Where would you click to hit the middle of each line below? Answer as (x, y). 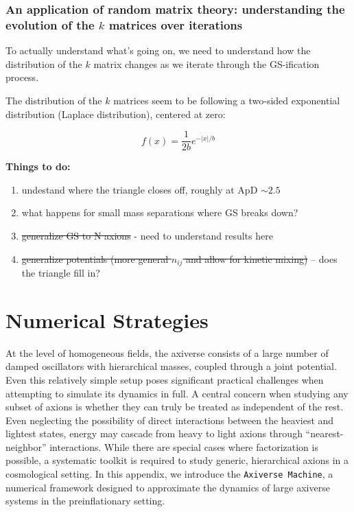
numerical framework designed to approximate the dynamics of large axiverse (168, 487)
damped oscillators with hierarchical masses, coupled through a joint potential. (171, 366)
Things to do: (38, 166)
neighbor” (26, 446)
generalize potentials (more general (95, 258)
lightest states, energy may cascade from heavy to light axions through (154, 433)
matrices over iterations (176, 24)
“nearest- (324, 433)
